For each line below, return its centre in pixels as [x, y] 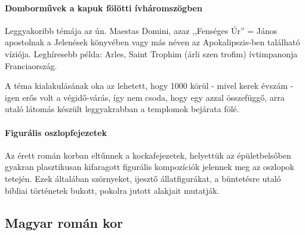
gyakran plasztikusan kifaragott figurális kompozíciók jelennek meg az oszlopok [150, 167]
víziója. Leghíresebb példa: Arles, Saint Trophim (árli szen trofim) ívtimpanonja [151, 53]
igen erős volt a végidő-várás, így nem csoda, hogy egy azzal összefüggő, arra [145, 97]
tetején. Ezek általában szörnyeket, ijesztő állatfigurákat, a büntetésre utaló [143, 178]
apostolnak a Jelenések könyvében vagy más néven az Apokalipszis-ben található [152, 42]
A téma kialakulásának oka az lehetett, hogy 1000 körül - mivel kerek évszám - [149, 86]
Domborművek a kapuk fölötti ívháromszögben [104, 7]
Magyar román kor [64, 222]
